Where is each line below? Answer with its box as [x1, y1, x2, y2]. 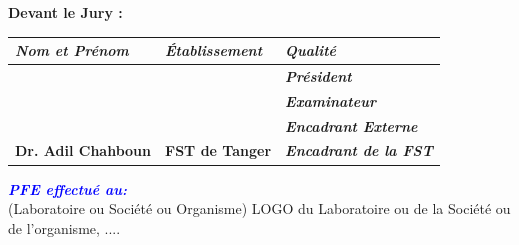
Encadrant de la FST [285, 140, 433, 161]
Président [285, 65, 352, 86]
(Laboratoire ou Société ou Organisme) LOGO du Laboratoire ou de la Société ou [8, 198, 511, 219]
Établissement [165, 40, 263, 61]
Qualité [285, 40, 336, 61]
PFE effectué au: [8, 178, 127, 199]
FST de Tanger [165, 140, 272, 161]
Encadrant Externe [285, 115, 418, 136]
